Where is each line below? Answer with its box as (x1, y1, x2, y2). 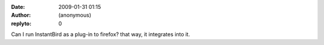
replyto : (11, 20, 32, 27)
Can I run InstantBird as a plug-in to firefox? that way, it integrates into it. (11, 31, 190, 38)
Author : (11, 12, 31, 19)
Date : (11, 4, 25, 10)
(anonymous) (58, 12, 92, 19)
